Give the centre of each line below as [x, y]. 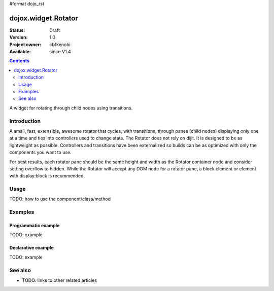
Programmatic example [35, 225]
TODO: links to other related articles [60, 280]
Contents [20, 61]
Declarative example [31, 248]
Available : [20, 52]
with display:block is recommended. [47, 176]
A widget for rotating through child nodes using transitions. [71, 108]
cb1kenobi [60, 44]
